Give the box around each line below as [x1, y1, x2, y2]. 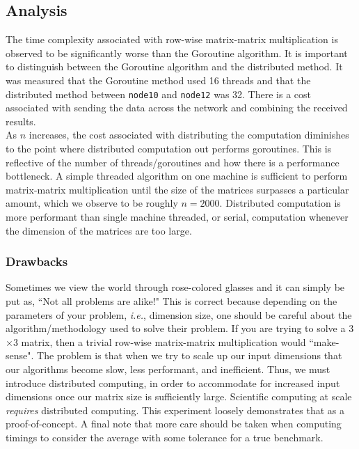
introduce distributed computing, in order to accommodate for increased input [6, 375, 340, 390]
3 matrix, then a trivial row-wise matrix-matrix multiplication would [13, 334, 306, 349]
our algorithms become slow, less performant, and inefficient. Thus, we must [6, 361, 330, 376]
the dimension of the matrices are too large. [6, 223, 192, 237]
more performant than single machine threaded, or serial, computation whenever [6, 209, 349, 223]
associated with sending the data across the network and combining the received [6, 100, 348, 115]
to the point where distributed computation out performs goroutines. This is [6, 141, 332, 156]
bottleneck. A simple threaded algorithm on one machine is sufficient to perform [6, 168, 348, 183]
